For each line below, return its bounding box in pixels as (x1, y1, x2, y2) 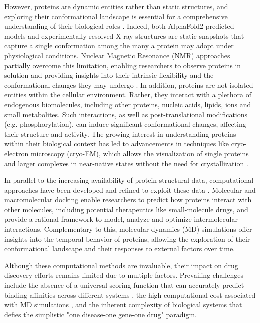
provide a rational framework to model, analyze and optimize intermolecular (4, 214, 238, 224)
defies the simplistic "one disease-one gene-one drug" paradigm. (4, 309, 197, 319)
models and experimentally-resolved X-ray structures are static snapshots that (4, 30, 244, 41)
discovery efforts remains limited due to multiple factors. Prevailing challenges (4, 270, 243, 280)
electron (4, 148, 29, 158)
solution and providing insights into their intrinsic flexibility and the (4, 70, 214, 80)
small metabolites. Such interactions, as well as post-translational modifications (4, 109, 248, 119)
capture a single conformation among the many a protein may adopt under (4, 40, 234, 51)
